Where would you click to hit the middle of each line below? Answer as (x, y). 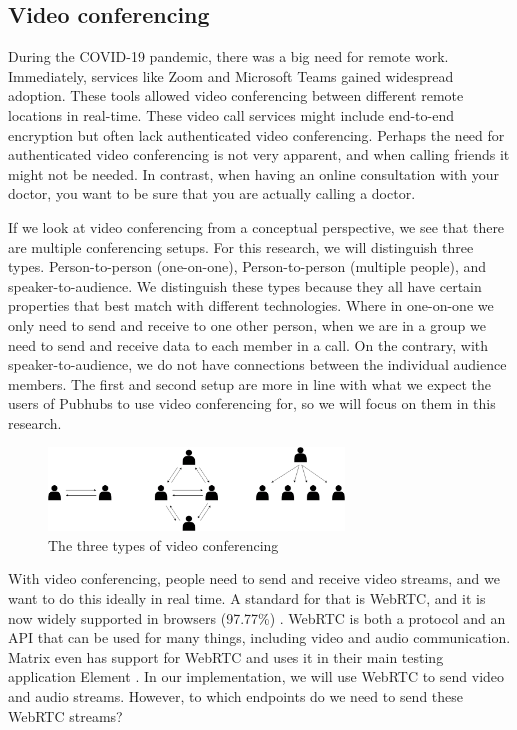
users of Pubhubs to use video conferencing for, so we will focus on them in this (252, 403)
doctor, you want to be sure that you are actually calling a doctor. (212, 193)
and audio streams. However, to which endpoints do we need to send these (236, 695)
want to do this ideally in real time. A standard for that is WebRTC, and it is (247, 598)
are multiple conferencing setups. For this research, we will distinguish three (241, 246)
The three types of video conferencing (163, 544)
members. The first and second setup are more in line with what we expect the (250, 383)
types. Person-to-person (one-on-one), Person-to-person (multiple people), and (247, 266)
